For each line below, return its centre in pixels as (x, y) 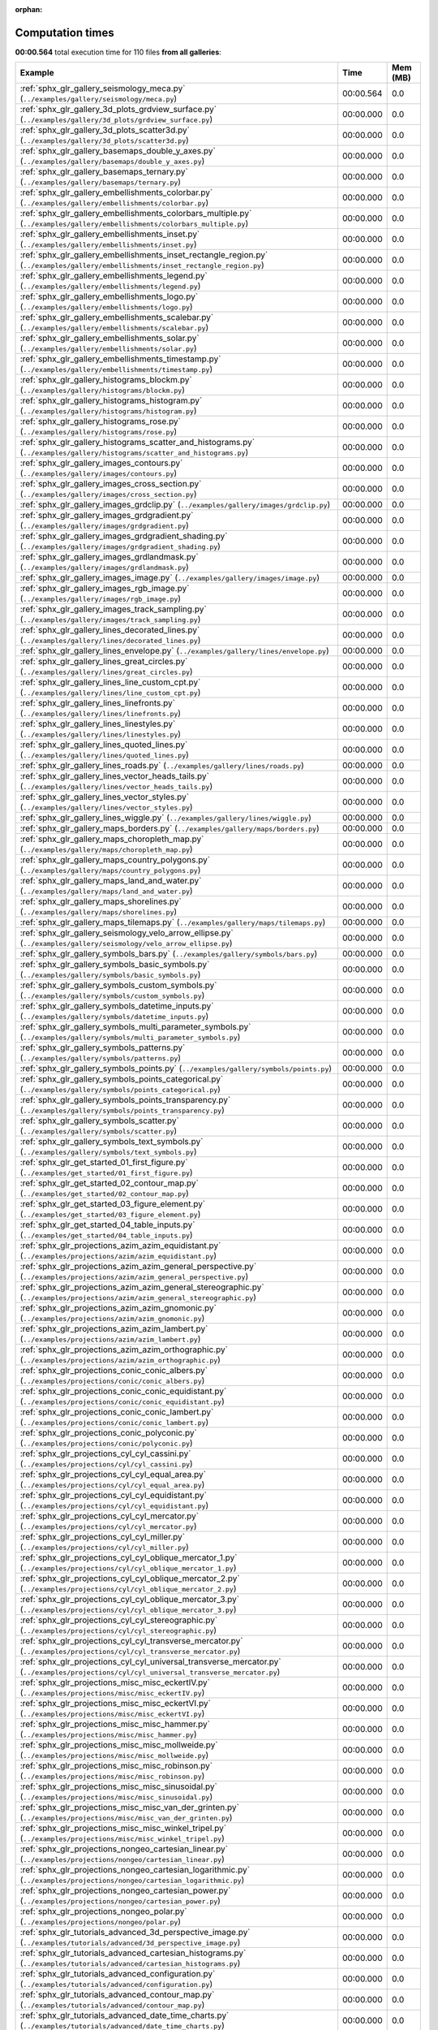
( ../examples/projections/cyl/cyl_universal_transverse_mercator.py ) (150, 1672)
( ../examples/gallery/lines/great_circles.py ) (107, 672)
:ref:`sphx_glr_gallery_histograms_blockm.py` (106, 380)
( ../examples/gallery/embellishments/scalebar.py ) (114, 327)
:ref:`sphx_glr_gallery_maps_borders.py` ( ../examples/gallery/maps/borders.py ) (170, 828)
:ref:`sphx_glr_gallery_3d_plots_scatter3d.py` (105, 130)
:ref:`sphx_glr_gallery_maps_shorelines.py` (101, 901)
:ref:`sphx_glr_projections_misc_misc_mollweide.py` (119, 1745)
